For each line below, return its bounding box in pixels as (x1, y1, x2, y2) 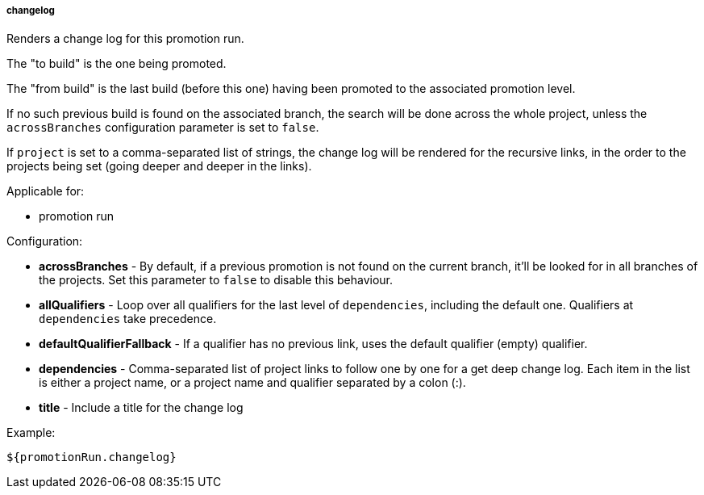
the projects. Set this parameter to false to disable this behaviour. (39, 273, 394, 287)
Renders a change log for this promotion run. (6, 31, 244, 46)
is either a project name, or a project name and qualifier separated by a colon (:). (39, 375, 466, 390)
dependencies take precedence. (39, 312, 217, 326)
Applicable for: (6, 184, 85, 199)
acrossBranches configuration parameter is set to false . (6, 120, 319, 135)
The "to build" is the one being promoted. (6, 57, 227, 71)
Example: (6, 426, 56, 440)
